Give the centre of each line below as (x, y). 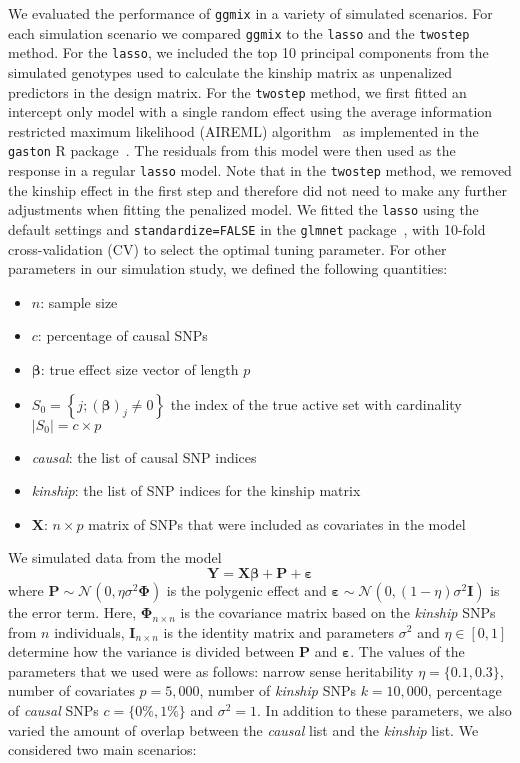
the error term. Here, (72, 611)
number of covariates (71, 690)
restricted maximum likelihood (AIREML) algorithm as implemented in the (243, 130)
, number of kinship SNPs (277, 690)
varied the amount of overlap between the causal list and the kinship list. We (243, 729)
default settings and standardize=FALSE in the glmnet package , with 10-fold (247, 228)
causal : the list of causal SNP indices (144, 456)
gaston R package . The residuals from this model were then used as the (232, 150)
